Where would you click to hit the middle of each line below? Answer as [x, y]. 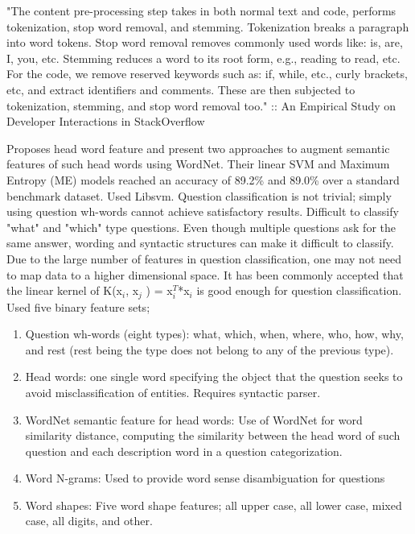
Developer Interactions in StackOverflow [106, 121]
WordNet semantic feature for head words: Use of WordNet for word [194, 419]
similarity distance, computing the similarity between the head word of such [213, 435]
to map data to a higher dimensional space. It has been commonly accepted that [205, 274]
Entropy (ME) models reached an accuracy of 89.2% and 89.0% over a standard [203, 179]
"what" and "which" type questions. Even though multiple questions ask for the [201, 227]
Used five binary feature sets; [78, 306]
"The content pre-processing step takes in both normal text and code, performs [201, 10]
